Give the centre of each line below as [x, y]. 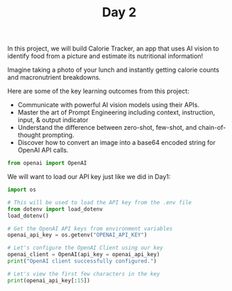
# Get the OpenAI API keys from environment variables [90, 229]
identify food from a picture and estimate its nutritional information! [105, 56]
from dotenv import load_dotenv [55, 209]
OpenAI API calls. [43, 150]
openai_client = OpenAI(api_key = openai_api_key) [84, 255]
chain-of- [212, 128]
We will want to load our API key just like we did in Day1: [89, 177]
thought [29, 135]
